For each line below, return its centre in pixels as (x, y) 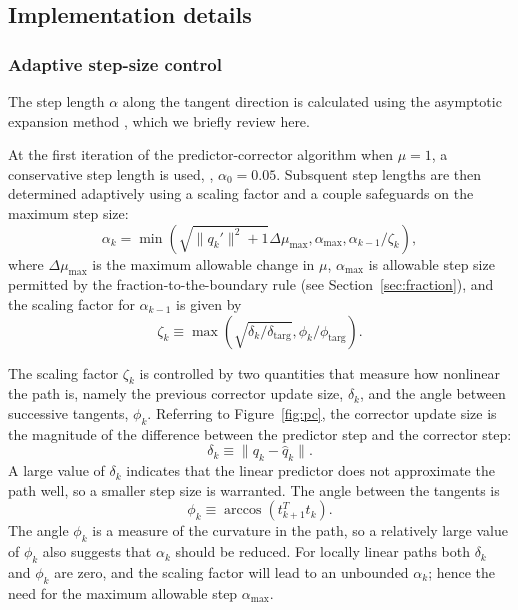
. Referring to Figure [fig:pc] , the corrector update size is (322, 412)
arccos (243, 510)
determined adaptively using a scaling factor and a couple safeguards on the (241, 193)
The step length (56, 101)
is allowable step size (431, 263)
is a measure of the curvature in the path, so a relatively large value (300, 530)
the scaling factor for (71, 303)
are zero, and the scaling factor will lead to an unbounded (231, 571)
